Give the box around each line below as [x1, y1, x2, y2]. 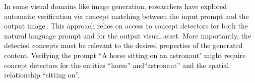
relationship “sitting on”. [4, 69, 80, 80]
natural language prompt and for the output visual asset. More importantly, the [4, 30, 251, 40]
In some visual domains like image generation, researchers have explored [4, 1, 227, 11]
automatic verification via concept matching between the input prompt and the [4, 10, 249, 21]
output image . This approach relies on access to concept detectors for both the [4, 20, 248, 31]
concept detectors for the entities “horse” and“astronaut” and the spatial [4, 59, 229, 70]
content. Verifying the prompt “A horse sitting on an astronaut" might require [4, 49, 246, 60]
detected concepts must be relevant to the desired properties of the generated [4, 40, 243, 50]
